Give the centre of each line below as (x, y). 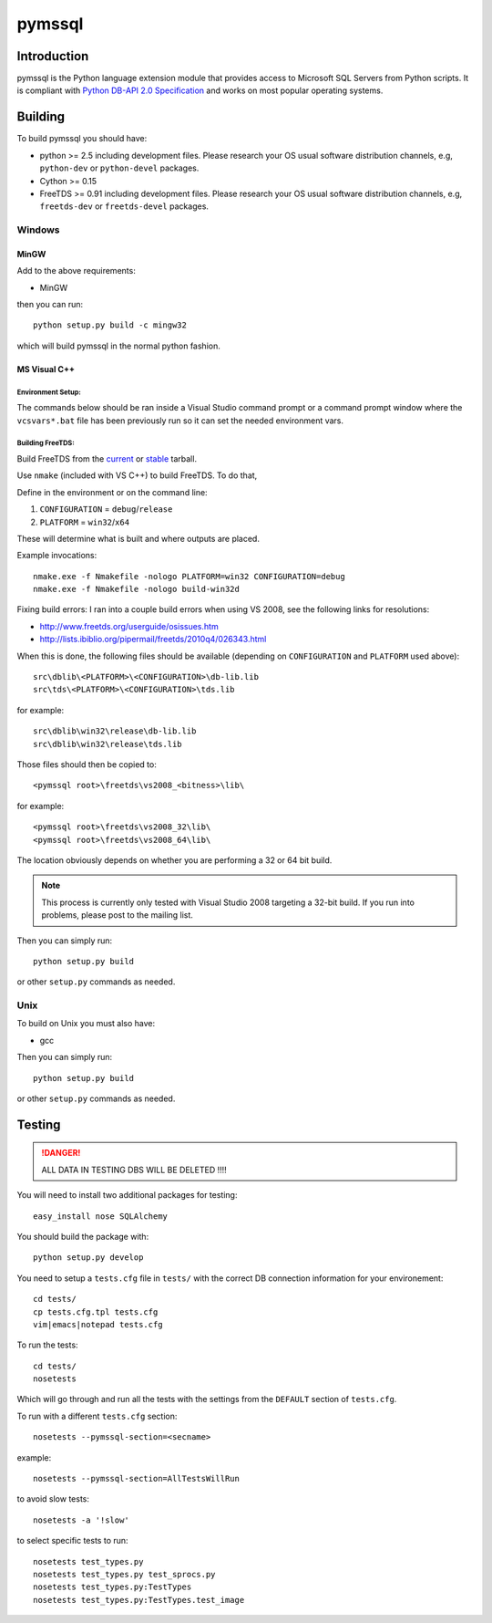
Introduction (53, 56)
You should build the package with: (83, 1236)
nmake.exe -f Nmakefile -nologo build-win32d (137, 589)
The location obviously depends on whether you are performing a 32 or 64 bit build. (174, 860)
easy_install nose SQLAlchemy (101, 1216)
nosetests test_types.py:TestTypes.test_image (139, 1600)
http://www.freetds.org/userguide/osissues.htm (129, 626)
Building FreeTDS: (46, 443)
